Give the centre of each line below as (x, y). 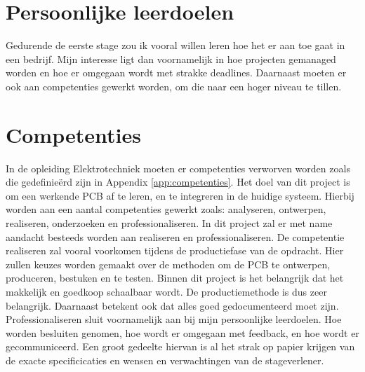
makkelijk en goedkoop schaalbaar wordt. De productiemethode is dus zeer (166, 291)
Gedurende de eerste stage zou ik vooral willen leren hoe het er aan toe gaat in (175, 45)
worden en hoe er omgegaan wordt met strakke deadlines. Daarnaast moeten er (176, 73)
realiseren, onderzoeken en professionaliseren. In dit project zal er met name (169, 223)
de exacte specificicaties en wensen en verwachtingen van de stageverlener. (165, 360)
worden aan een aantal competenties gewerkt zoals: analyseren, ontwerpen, (166, 209)
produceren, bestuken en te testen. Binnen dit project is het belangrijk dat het (175, 278)
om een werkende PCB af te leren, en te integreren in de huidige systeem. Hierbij (180, 195)
